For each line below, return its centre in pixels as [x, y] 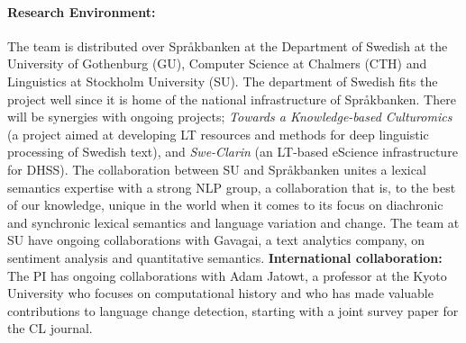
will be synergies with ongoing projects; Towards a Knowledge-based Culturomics [230, 117]
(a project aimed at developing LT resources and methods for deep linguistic [218, 134]
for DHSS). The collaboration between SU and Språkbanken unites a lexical [217, 169]
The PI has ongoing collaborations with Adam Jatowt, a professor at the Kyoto [227, 275]
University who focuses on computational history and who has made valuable [220, 293]
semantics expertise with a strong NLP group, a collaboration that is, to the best [232, 187]
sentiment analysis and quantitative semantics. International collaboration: [225, 257]
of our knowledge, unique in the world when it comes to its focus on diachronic [225, 205]
